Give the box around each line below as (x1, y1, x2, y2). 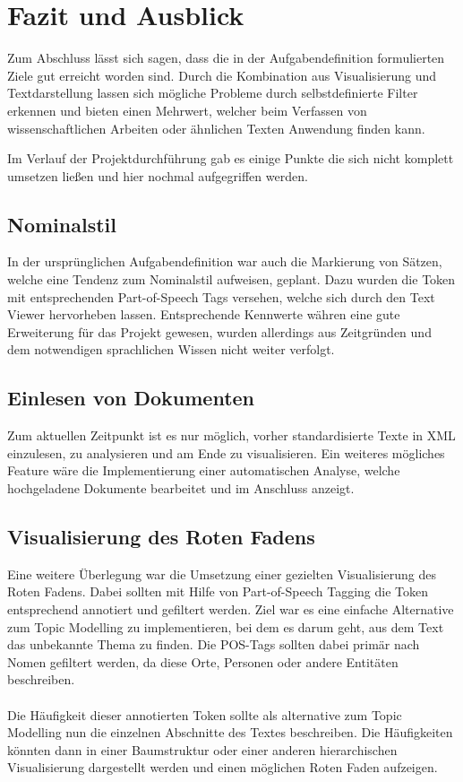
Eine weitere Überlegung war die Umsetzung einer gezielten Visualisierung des (7, 564, 436, 583)
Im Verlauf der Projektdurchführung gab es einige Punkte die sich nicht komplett (7, 149, 454, 168)
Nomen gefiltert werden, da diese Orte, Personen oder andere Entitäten (7, 652, 399, 671)
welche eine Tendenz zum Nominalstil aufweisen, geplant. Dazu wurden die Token (7, 270, 456, 289)
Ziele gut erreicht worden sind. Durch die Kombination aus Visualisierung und (7, 65, 437, 84)
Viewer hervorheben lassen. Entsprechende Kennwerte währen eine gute (7, 305, 400, 324)
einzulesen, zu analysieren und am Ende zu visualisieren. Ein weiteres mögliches (7, 443, 445, 462)
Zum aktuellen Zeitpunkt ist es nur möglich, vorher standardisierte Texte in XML (7, 426, 456, 445)
